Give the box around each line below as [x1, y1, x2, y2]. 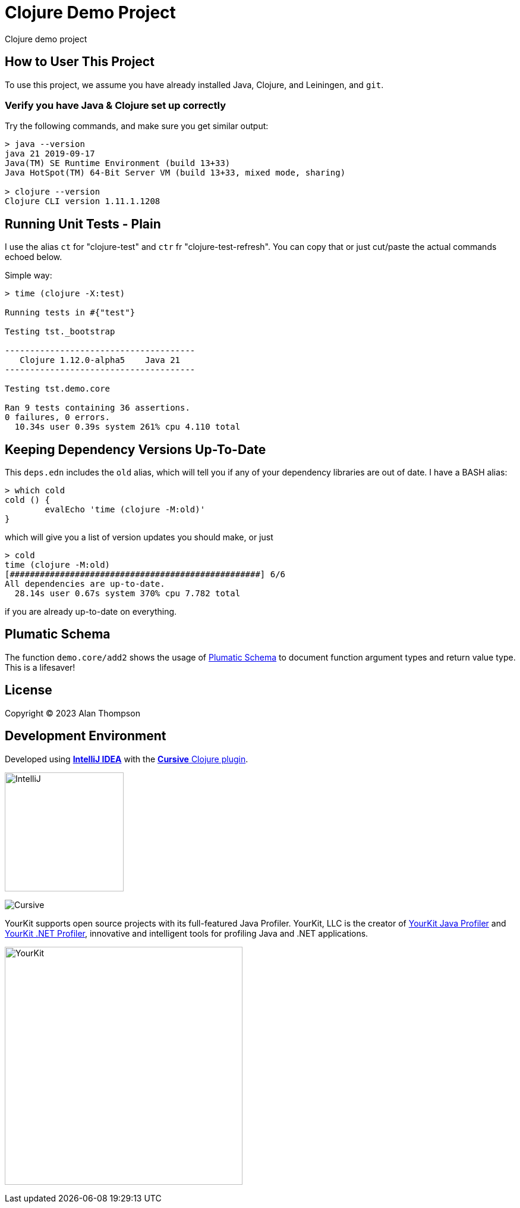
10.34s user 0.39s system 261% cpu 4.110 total [14, 422, 241, 432]
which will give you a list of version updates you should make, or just [5, 532, 273, 543]
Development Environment [5, 728, 166, 744]
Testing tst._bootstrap [5, 327, 115, 337]
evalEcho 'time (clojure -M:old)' [45, 505, 206, 515]
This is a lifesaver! [5, 662, 75, 672]
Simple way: [5, 270, 52, 281]
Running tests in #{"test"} [5, 308, 135, 318]
